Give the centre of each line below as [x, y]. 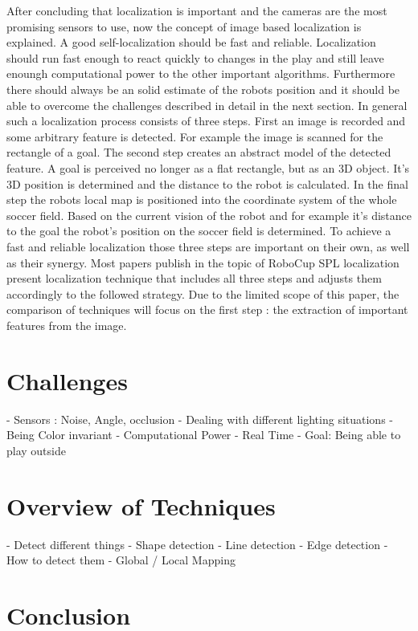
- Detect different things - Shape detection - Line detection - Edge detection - [197, 544]
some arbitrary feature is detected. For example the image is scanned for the [195, 136]
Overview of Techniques [141, 505]
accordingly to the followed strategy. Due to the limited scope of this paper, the [203, 293]
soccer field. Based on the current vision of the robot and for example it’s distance [209, 215]
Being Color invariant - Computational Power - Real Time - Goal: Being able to [204, 435]
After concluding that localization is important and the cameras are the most [197, 10]
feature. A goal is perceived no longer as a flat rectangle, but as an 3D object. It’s [208, 167]
